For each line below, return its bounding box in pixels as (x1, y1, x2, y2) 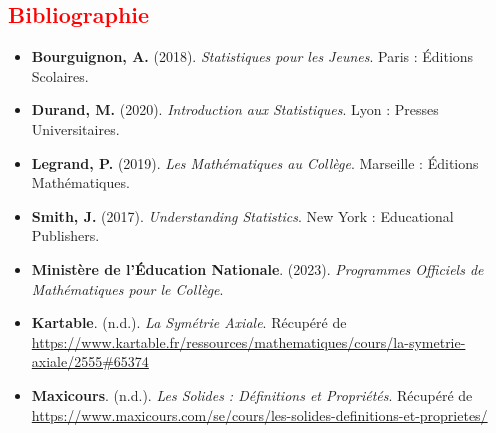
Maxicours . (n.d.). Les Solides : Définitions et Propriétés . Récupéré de (31, 384, 473, 405)
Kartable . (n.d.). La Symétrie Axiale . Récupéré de (31, 312, 347, 333)
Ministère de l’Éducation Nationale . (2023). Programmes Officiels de (31, 258, 484, 279)
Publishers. (31, 225, 100, 246)
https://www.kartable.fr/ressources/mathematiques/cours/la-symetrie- (31, 331, 466, 352)
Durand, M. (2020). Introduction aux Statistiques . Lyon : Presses (31, 99, 439, 120)
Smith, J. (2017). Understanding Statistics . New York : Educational (31, 205, 454, 226)
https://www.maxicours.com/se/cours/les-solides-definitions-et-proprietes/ (31, 404, 488, 425)
